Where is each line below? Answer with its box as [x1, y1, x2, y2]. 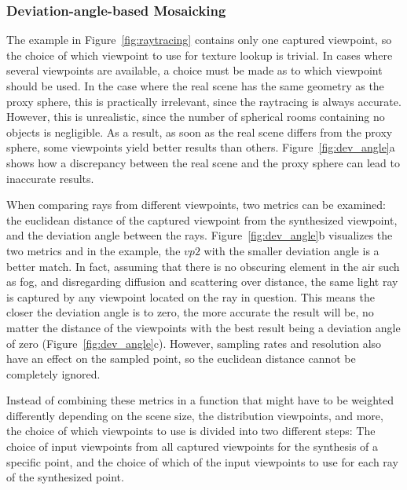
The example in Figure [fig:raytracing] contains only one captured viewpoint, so [6, 31, 392, 48]
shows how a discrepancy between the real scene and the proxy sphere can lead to [6, 154, 400, 170]
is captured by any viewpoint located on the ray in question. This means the [6, 288, 375, 305]
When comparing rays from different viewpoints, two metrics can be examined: [6, 196, 387, 213]
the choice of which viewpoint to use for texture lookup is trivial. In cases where [6, 46, 393, 63]
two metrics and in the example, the [6, 242, 181, 258]
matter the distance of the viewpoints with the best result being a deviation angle [6, 319, 401, 335]
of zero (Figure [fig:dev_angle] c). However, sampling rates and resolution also [6, 335, 382, 351]
